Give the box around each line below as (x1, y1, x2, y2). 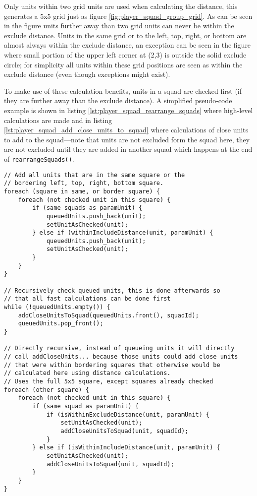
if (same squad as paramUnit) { (32, 402, 139, 410)
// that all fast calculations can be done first (4, 295, 171, 303)
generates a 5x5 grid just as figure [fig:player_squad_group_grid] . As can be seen (4, 10, 253, 21)
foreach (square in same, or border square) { (4, 187, 160, 195)
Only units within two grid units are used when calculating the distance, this (4, 1, 238, 11)
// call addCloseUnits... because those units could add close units (4, 353, 238, 360)
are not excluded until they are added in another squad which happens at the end (4, 144, 253, 154)
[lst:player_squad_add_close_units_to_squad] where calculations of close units (4, 124, 249, 135)
